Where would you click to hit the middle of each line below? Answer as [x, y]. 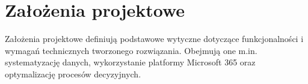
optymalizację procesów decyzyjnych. [73, 73]
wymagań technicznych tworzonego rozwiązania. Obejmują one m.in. [131, 50]
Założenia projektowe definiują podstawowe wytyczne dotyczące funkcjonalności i [154, 39]
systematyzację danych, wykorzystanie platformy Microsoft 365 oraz [130, 62]
